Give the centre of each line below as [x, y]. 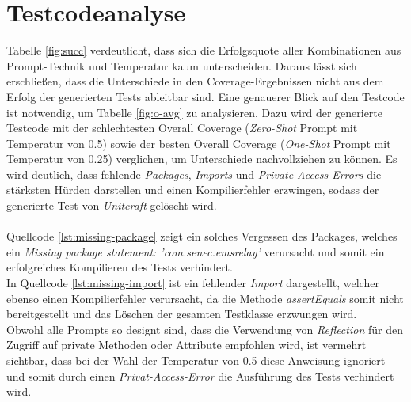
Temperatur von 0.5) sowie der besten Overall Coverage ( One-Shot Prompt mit [199, 143]
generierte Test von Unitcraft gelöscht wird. [112, 205]
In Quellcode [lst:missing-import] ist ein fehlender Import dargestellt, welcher [193, 283]
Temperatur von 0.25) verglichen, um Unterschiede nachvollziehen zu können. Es [202, 159]
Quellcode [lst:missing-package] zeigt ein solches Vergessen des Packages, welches [202, 236]
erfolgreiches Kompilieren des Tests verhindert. [120, 267]
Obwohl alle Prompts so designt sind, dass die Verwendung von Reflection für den [205, 329]
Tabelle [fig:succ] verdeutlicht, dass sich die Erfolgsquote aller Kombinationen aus [204, 50]
